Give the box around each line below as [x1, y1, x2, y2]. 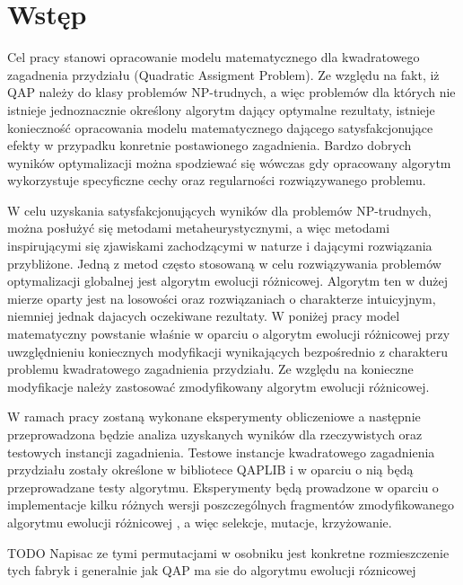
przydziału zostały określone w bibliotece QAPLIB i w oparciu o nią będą [7, 460, 414, 479]
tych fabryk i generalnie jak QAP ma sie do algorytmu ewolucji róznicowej [7, 561, 416, 580]
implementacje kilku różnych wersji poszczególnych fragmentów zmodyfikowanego [7, 495, 455, 514]
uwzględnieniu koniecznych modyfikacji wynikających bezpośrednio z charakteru [7, 341, 449, 360]
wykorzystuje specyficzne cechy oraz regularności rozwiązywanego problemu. [7, 171, 426, 190]
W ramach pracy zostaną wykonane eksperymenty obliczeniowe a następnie [7, 407, 421, 426]
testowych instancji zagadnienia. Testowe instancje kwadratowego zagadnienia [7, 442, 435, 461]
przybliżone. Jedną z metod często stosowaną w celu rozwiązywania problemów [7, 253, 441, 272]
